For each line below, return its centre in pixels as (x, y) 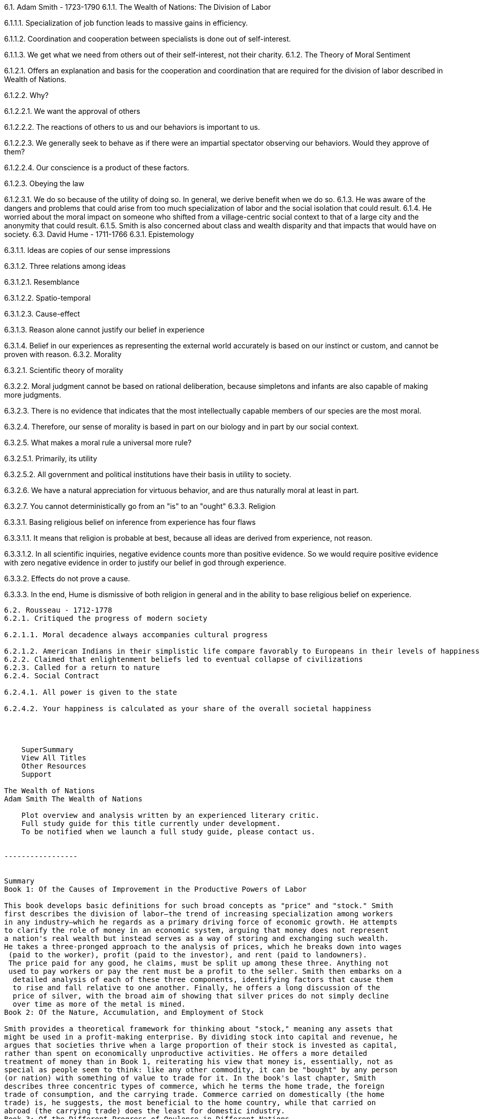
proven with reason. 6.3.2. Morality (63, 354)
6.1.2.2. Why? (26, 95)
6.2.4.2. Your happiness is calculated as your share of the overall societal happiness (188, 709)
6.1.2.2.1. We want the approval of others (72, 111)
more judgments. (33, 395)
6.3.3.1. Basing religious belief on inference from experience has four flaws (130, 522)
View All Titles (54, 758)
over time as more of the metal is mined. (99, 1004)
